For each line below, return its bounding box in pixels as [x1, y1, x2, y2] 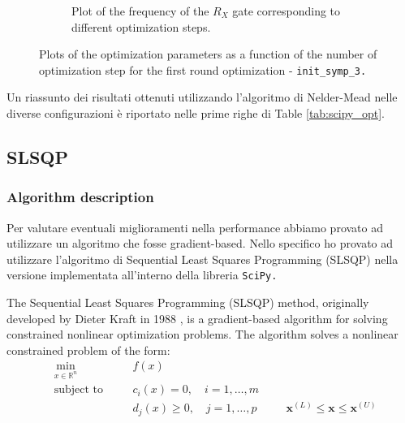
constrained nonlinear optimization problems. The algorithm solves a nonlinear [6, 326, 399, 343]
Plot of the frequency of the [71, 2, 209, 19]
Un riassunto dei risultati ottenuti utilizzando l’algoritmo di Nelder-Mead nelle [6, 88, 398, 106]
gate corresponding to [232, 2, 341, 19]
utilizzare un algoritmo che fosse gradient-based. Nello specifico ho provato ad [6, 235, 394, 252]
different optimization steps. [71, 18, 211, 35]
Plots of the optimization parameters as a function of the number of [39, 45, 377, 63]
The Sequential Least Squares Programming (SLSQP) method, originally [6, 294, 369, 311]
